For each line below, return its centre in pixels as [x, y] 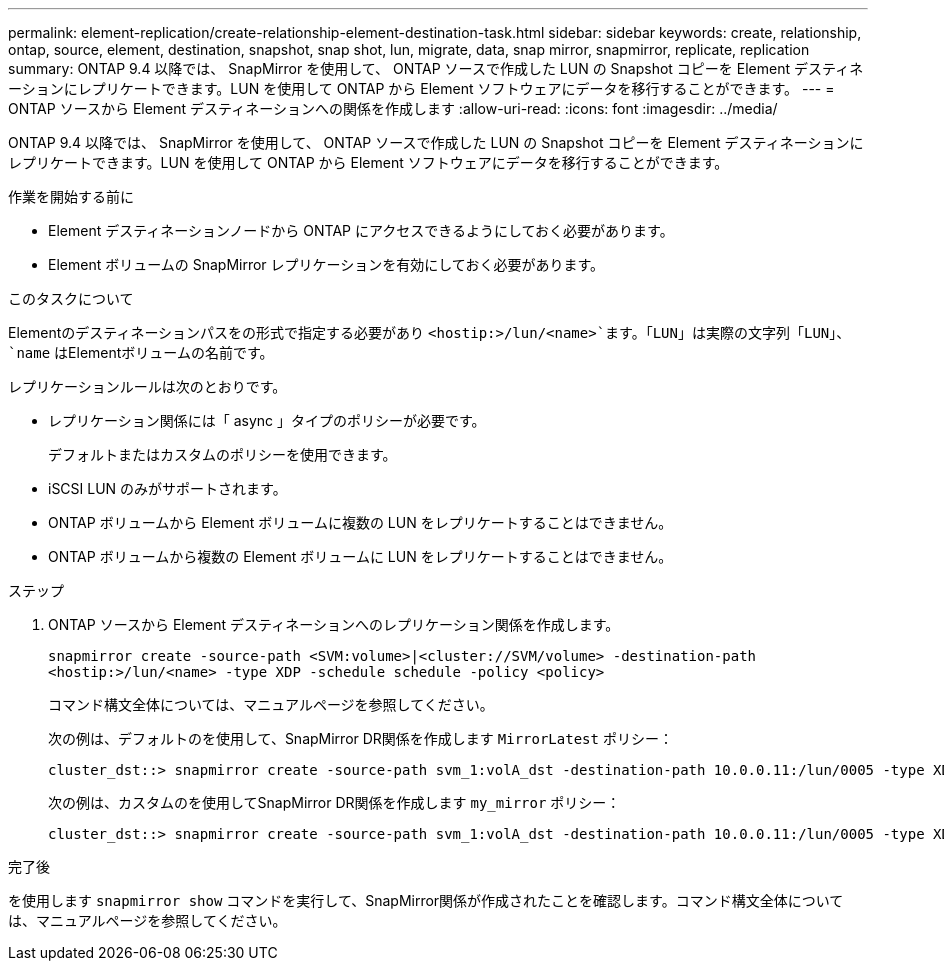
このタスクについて [71, 298]
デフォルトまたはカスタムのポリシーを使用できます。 [222, 454]
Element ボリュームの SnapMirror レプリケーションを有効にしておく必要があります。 [326, 264]
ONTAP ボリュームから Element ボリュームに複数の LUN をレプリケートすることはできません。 [360, 522]
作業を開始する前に [71, 196]
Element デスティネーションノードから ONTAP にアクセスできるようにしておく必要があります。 [361, 230]
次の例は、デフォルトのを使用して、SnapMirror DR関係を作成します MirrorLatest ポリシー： [360, 738]
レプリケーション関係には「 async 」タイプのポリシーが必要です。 [267, 420]
